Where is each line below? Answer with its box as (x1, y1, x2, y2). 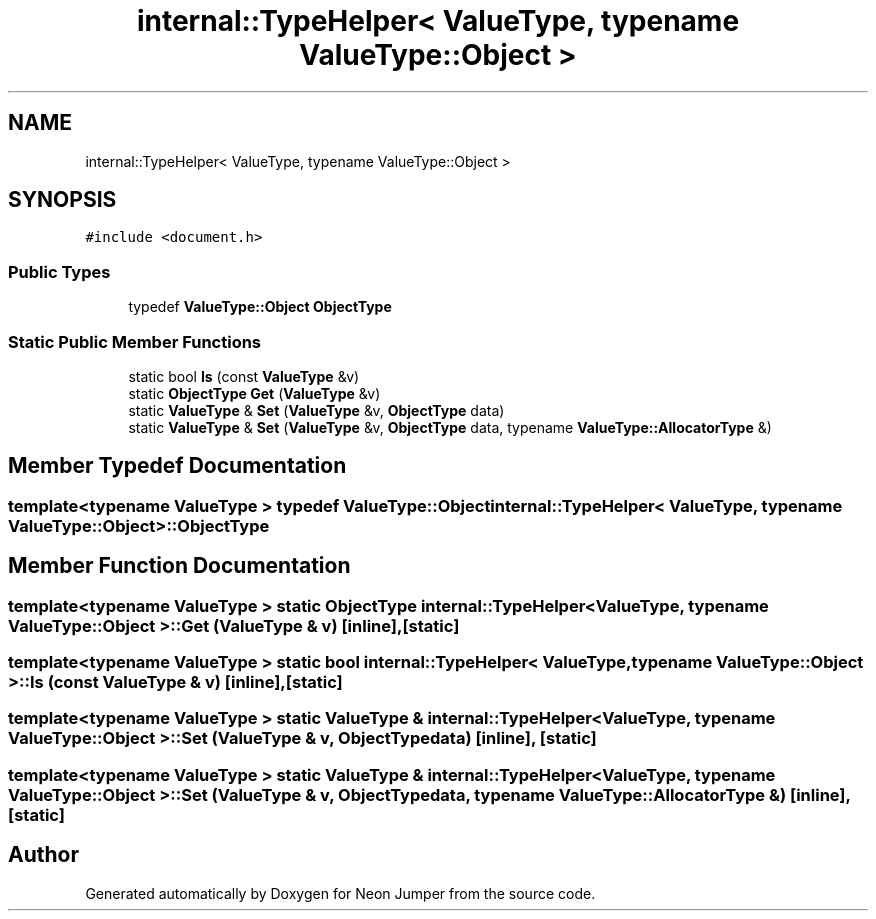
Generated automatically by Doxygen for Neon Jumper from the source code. (85, 884, 596, 902)
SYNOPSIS (8, 187, 117, 213)
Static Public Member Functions (8, 331, 262, 352)
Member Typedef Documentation (8, 453, 347, 479)
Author (8, 842, 79, 868)
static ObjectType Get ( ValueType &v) (128, 384, 381, 402)
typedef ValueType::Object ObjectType (128, 298, 392, 316)
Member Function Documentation (8, 553, 351, 579)
